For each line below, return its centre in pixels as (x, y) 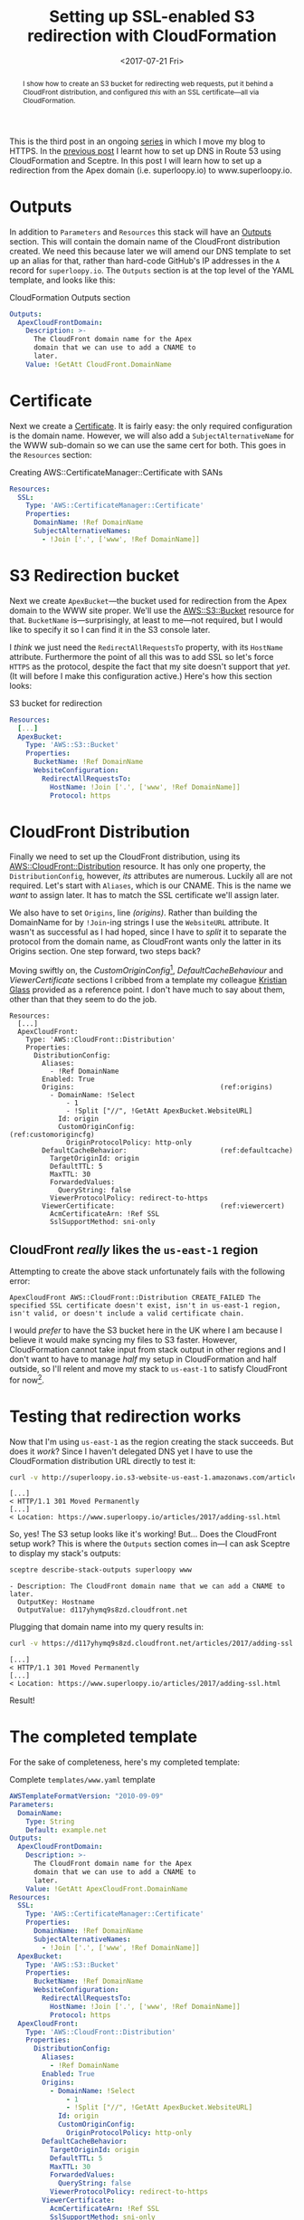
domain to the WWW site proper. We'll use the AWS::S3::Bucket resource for (152, 610)
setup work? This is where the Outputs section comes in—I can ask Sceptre (150, 1544)
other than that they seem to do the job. (83, 1000)
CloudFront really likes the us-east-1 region (134, 1250)
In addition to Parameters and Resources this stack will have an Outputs (140, 232)
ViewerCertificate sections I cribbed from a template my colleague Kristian (148, 981)
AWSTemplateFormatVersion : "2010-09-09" (87, 1796)
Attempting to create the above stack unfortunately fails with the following (147, 1271)
